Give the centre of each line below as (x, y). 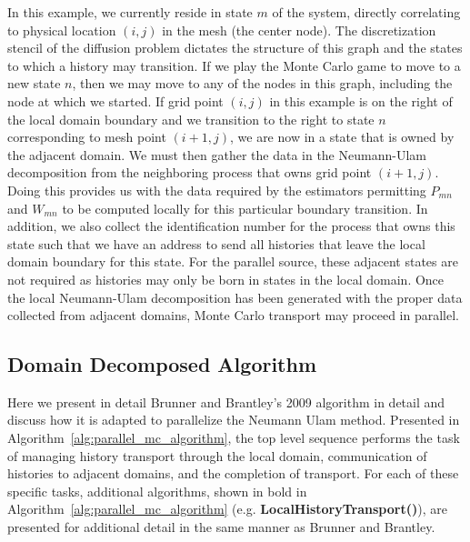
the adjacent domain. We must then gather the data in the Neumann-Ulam (217, 154)
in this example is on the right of (361, 100)
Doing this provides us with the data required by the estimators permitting (217, 190)
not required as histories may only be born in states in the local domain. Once (226, 279)
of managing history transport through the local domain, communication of (217, 455)
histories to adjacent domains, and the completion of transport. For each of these (233, 473)
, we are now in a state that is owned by (342, 137)
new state (34, 83)
